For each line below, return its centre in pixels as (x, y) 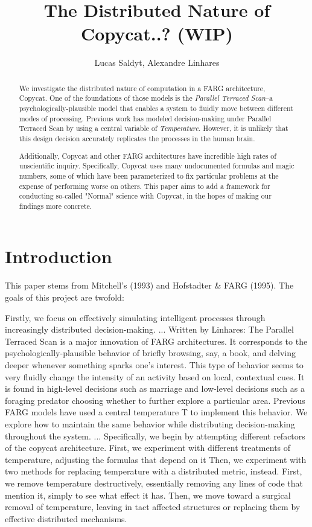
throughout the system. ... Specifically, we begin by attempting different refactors (155, 436)
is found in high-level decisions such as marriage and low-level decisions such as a (155, 388)
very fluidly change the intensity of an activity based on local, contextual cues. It (155, 376)
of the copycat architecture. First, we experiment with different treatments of (148, 448)
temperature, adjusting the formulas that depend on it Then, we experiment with (156, 459)
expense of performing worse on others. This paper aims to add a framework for (145, 186)
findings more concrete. (56, 206)
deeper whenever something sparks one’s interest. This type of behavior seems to (154, 364)
